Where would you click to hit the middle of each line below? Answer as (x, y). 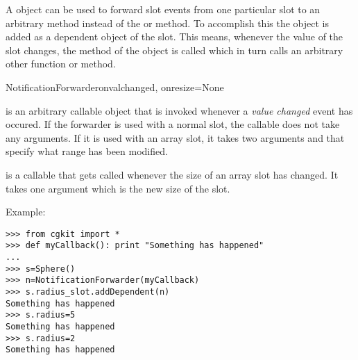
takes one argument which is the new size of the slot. (118, 188)
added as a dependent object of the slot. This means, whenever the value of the (174, 36)
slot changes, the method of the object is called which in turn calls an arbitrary (174, 50)
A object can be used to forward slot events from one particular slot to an (163, 9)
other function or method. (61, 64)
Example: (26, 212)
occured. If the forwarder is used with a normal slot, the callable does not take (173, 124)
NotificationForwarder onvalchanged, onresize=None (115, 87)
